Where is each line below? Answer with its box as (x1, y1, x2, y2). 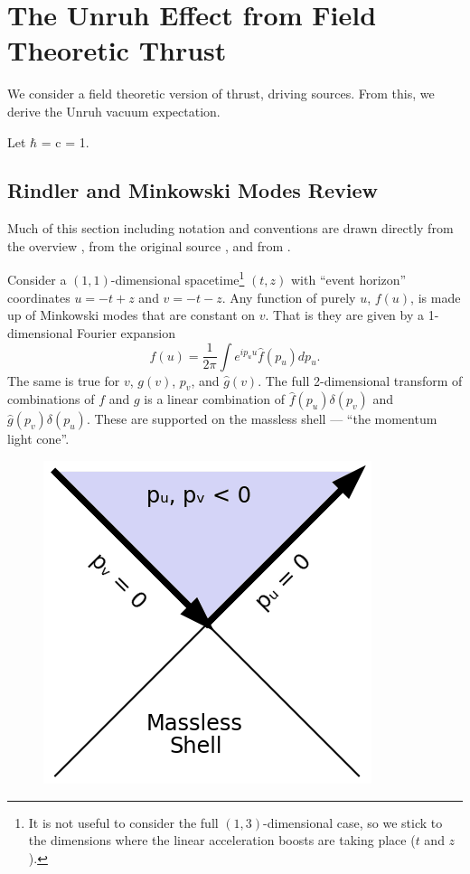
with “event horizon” (290, 270, 407, 289)
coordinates (7, 287, 70, 306)
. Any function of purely (221, 287, 356, 306)
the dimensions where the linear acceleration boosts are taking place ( (28, 831, 416, 850)
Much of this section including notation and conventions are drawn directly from (7, 219, 454, 238)
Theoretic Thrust (7, 32, 227, 69)
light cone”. (7, 429, 70, 448)
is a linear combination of (144, 390, 286, 409)
